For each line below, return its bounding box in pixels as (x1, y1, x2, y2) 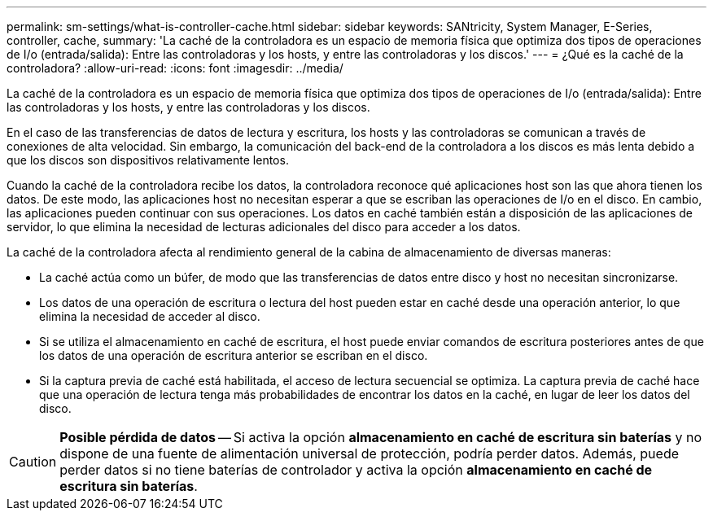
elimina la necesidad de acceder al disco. (39, 309, 260, 323)
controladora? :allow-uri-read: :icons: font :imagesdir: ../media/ (7, 61, 343, 75)
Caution (9, 453, 57, 470)
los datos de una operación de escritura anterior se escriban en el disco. (39, 348, 428, 362)
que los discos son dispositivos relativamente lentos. (7, 153, 289, 167)
